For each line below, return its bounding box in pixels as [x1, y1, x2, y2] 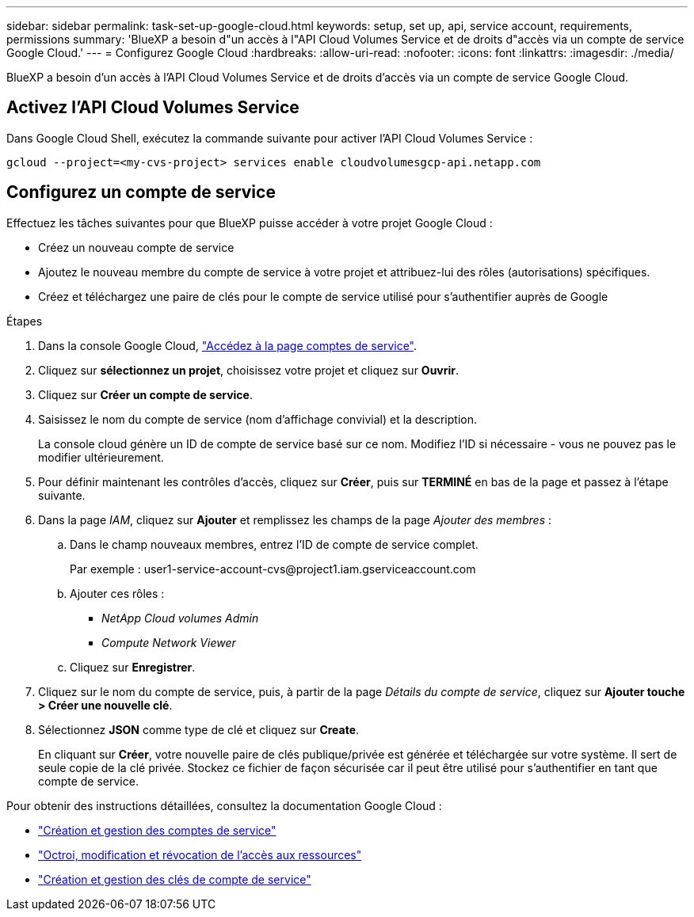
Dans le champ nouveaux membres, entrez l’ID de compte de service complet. [70, 537, 479, 551]
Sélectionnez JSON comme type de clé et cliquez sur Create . [38, 722, 360, 736]
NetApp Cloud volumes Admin [101, 611, 259, 625]
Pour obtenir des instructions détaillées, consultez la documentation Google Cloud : [6, 798, 442, 812]
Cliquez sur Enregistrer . [70, 660, 196, 674]
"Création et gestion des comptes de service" [38, 823, 276, 837]
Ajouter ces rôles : [70, 586, 165, 600]
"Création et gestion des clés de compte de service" [38, 872, 311, 886]
